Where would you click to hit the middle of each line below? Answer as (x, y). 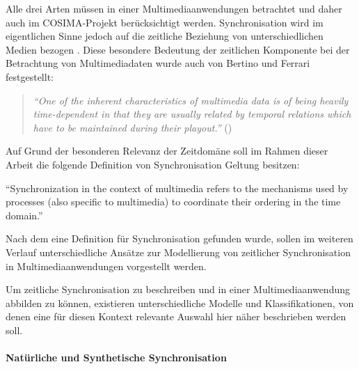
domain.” (24, 215)
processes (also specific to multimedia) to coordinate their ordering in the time (173, 202)
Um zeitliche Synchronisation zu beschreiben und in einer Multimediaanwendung (178, 289)
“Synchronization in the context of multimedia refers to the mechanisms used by (177, 188)
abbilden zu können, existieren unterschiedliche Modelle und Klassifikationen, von (180, 303)
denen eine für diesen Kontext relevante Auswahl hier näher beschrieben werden (176, 316)
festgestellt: (30, 76)
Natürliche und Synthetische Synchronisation (116, 358)
